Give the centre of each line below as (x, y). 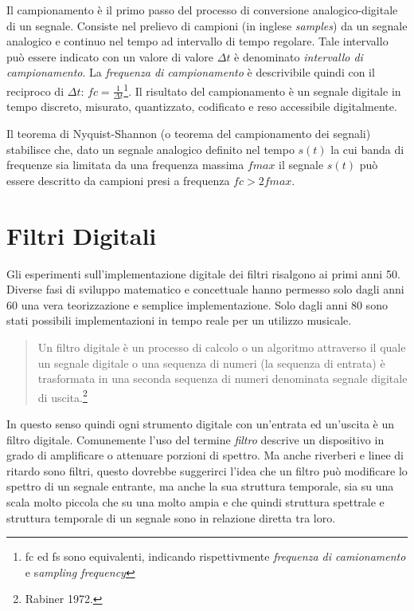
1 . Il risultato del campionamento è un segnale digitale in (262, 89)
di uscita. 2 (62, 396)
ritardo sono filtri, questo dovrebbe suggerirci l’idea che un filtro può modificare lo (207, 470)
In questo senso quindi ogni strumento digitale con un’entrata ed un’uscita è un (200, 423)
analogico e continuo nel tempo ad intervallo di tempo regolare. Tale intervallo (197, 41)
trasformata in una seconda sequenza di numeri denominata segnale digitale (223, 378)
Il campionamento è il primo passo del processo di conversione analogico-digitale (202, 10)
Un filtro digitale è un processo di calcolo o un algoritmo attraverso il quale (222, 347)
